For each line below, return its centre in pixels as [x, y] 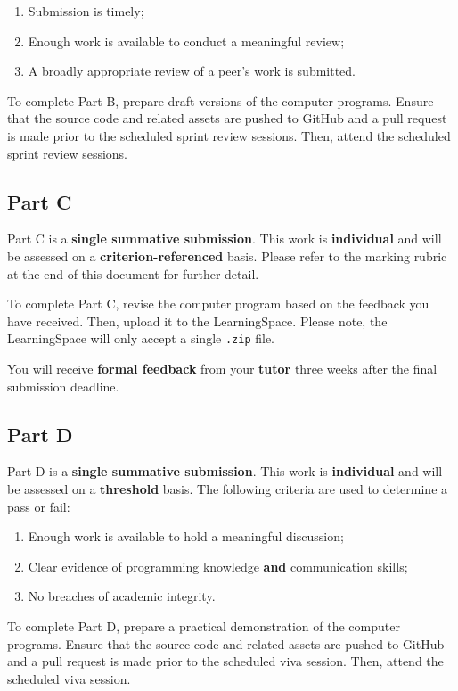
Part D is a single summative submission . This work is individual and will [225, 471]
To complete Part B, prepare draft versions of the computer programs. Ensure [221, 100]
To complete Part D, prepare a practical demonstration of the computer [204, 625]
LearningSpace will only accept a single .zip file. [141, 338]
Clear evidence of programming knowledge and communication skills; [218, 566]
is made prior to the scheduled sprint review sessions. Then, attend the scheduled [229, 135]
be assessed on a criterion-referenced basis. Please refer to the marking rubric [227, 255]
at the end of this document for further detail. [133, 273]
